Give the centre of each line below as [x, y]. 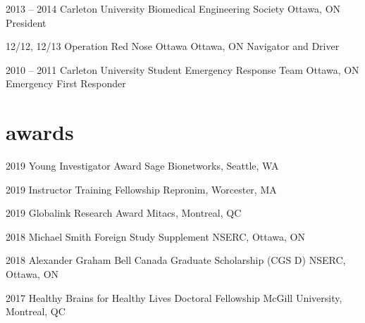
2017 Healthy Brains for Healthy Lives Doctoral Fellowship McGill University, [174, 297]
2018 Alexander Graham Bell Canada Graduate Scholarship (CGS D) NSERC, [176, 260]
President [26, 22]
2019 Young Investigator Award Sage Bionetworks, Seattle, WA [142, 166]
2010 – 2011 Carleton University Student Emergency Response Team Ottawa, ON [182, 69]
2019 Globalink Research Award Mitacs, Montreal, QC [124, 213]
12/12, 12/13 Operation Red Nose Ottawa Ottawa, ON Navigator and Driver [173, 46]
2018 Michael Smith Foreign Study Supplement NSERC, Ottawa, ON [155, 236]
